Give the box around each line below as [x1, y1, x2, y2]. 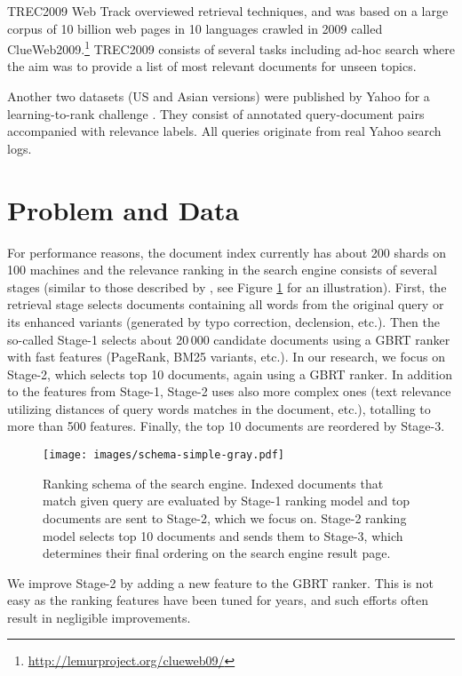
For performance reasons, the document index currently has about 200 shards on [7, 243, 446, 261]
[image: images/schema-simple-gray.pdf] [43, 449, 285, 462]
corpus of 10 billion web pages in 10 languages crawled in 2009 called [7, 19, 383, 37]
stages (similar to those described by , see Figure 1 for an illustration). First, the [7, 277, 447, 296]
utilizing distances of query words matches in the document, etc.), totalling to [7, 399, 431, 418]
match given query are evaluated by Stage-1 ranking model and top [43, 491, 410, 510]
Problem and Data [7, 191, 240, 227]
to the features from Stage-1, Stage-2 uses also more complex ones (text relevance [7, 382, 451, 401]
